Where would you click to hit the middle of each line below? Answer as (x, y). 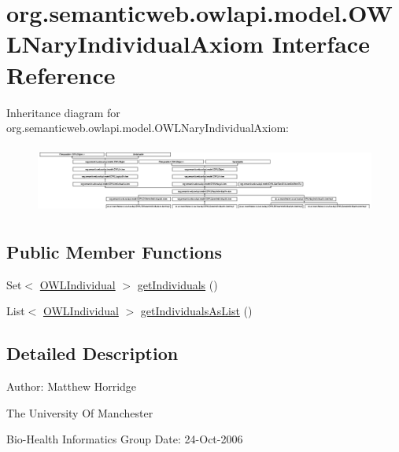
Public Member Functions (114, 251)
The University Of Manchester (80, 412)
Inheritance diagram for (63, 112)
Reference (61, 74)
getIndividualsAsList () (196, 311)
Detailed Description (92, 353)
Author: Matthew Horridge (72, 386)
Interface (321, 44)
